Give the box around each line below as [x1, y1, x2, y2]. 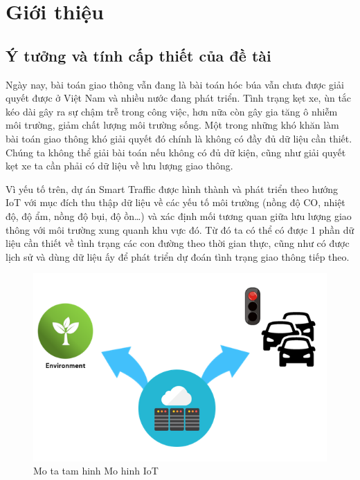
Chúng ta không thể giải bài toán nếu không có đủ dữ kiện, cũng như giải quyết [6, 145, 346, 159]
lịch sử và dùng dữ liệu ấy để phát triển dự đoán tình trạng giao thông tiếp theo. [6, 249, 350, 264]
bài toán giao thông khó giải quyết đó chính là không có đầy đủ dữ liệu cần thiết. [6, 131, 352, 145]
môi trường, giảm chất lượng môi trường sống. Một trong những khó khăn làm [6, 118, 339, 132]
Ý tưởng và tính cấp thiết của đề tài [6, 44, 271, 66]
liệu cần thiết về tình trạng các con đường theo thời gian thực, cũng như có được [6, 236, 350, 250]
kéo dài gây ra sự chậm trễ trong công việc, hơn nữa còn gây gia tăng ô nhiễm [6, 104, 338, 118]
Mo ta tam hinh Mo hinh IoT [33, 463, 159, 478]
